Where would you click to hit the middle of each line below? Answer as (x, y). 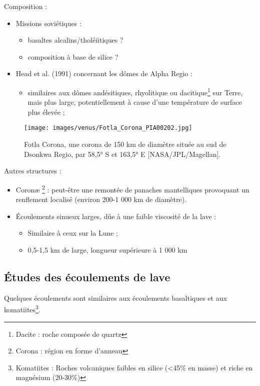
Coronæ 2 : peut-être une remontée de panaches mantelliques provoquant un (132, 188)
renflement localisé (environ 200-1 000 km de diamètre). (101, 199)
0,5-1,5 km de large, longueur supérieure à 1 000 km (107, 249)
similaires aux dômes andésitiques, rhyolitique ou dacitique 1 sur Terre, (135, 91)
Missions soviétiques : (48, 23)
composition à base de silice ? (73, 56)
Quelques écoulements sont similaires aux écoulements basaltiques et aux (115, 298)
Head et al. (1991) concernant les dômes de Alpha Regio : (104, 73)
